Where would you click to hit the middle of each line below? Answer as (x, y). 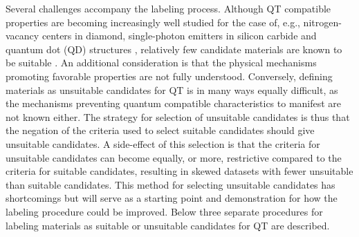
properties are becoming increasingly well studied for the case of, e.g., (153, 22)
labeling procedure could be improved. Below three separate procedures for (164, 211)
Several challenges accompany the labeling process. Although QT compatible (168, 8)
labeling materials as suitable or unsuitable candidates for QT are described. (168, 225)
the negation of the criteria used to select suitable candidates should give (160, 130)
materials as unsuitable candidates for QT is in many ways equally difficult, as (172, 89)
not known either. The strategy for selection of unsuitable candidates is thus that (178, 116)
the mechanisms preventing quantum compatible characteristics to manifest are (174, 103)
